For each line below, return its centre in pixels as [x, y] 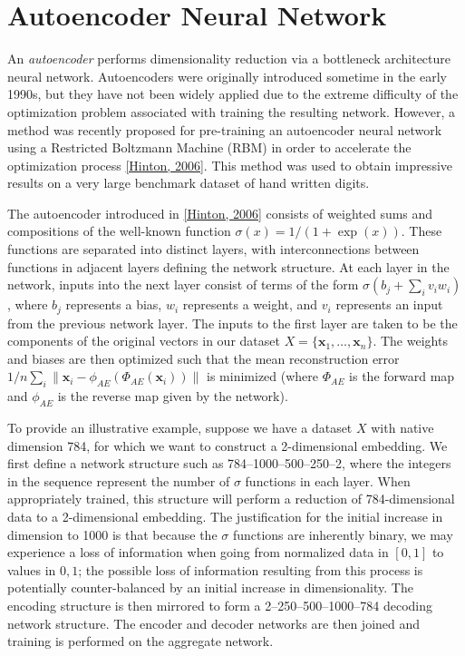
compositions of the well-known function [119, 231]
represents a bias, [114, 304]
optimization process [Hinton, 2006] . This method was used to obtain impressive [230, 165]
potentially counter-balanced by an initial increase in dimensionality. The [210, 587]
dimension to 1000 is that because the [112, 534]
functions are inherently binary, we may [343, 534]
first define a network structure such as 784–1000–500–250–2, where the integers [229, 463]
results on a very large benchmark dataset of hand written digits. [189, 183]
